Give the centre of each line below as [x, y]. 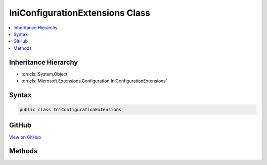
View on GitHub [25, 137]
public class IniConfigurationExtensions [70, 110]
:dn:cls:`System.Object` [45, 74]
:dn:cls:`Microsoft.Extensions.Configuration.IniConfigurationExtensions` [94, 81]
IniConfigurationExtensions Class [80, 13]
